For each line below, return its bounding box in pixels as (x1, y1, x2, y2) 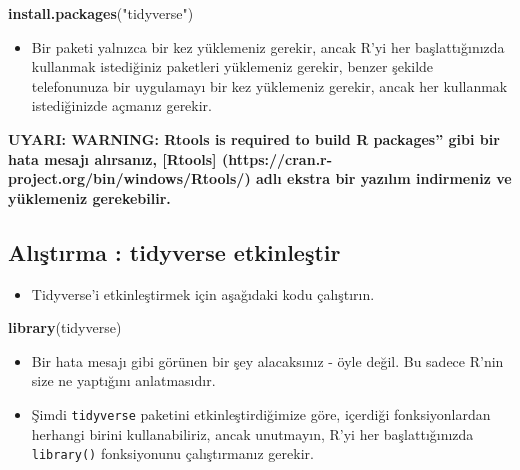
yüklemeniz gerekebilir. (8, 187, 171, 208)
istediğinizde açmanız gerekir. (31, 95, 213, 116)
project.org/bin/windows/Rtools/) (8, 168, 251, 189)
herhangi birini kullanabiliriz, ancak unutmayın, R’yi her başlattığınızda (31, 423, 474, 444)
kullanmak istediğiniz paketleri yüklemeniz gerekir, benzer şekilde (31, 56, 434, 77)
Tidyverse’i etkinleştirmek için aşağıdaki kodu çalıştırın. (31, 283, 375, 304)
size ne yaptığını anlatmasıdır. (31, 370, 216, 391)
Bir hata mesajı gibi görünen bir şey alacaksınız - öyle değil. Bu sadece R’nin (31, 350, 504, 371)
